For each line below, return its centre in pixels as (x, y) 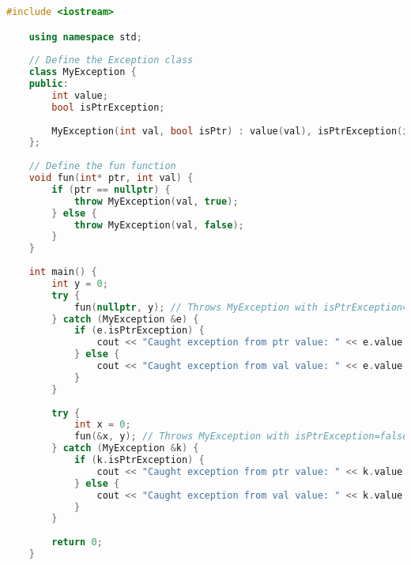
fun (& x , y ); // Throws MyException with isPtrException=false (241, 437)
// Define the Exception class (111, 60)
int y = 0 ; (80, 283)
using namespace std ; (85, 37)
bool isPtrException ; (108, 107)
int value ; (80, 95)
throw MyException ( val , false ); (159, 225)
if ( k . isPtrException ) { (139, 460)
